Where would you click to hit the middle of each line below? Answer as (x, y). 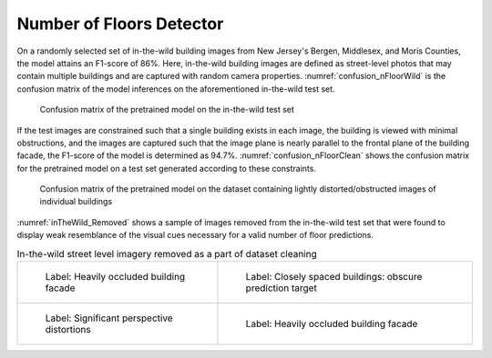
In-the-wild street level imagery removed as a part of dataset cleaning (167, 254)
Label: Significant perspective (109, 318)
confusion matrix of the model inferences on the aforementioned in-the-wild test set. (176, 89)
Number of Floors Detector (120, 24)
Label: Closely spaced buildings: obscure (334, 277)
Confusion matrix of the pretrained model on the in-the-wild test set (167, 110)
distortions (68, 329)
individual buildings (76, 202)
